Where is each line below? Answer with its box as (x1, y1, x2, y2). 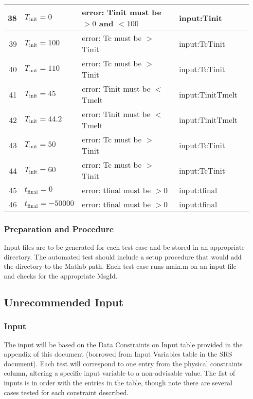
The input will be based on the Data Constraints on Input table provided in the (4, 339, 243, 349)
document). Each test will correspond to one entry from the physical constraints (4, 358, 243, 368)
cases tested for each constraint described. (4, 387, 129, 397)
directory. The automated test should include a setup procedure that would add (4, 251, 242, 261)
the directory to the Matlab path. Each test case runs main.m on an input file (4, 261, 236, 271)
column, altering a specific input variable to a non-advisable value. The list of (4, 368, 235, 378)
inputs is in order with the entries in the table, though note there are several (4, 377, 233, 387)
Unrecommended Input (4, 294, 124, 309)
